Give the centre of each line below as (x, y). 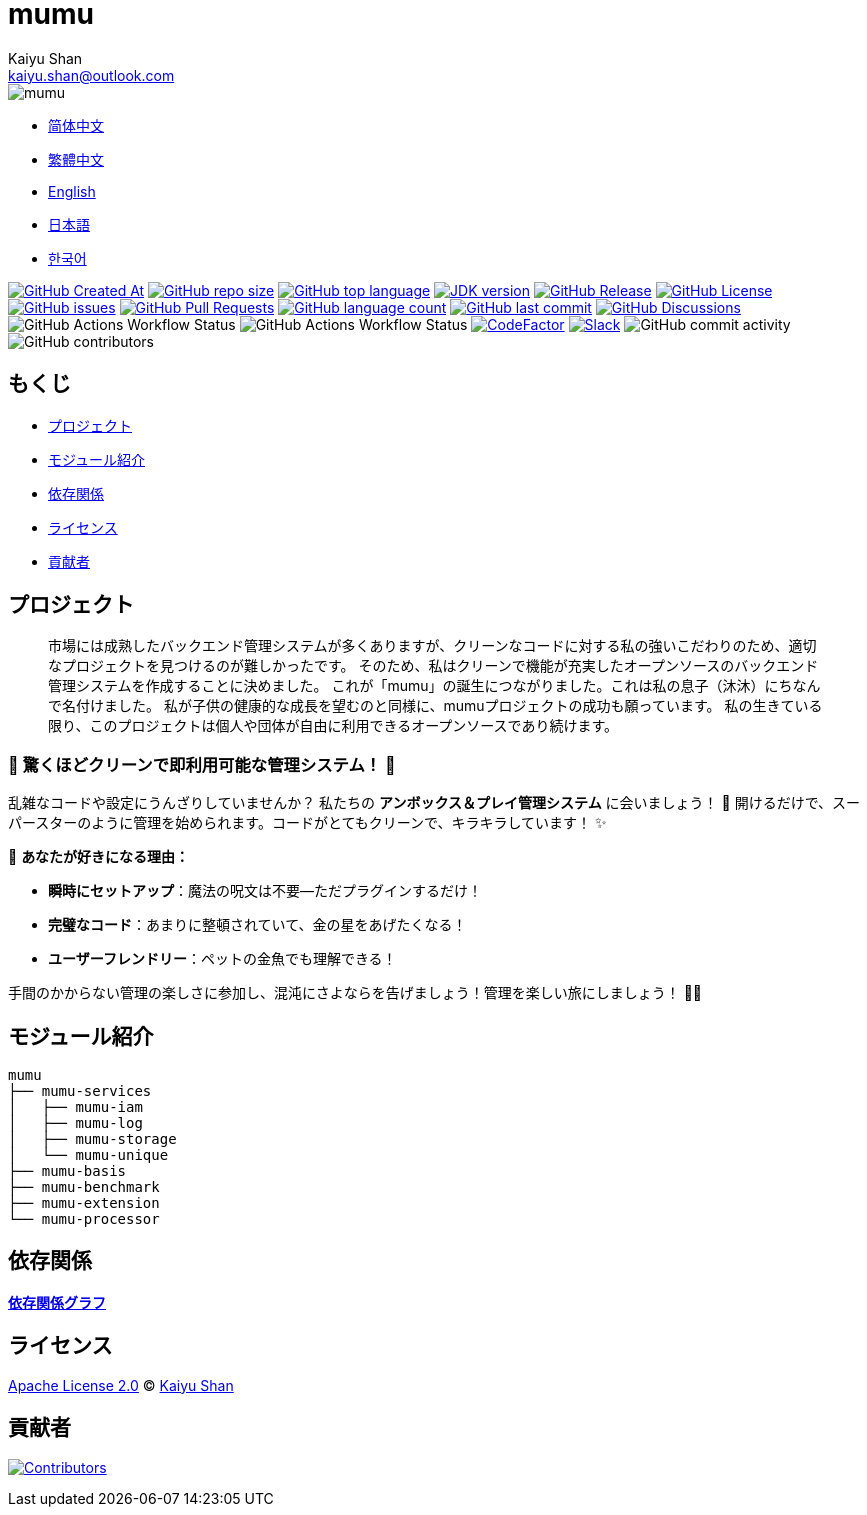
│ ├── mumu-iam (75, 1107)
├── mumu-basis (67, 1171)
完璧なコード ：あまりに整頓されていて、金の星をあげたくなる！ (257, 925)
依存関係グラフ (57, 1302)
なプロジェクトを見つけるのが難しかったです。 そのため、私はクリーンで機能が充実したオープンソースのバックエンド (433, 666)
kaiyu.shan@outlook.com (91, 75)
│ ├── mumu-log (75, 1123)
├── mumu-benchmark (84, 1187)
